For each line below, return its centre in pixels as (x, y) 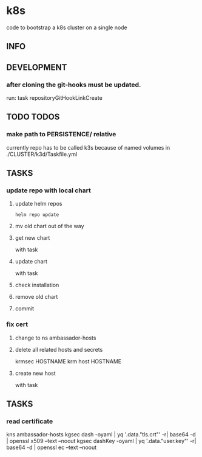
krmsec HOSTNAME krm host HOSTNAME (68, 361)
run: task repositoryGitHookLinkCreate (55, 98)
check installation (37, 285)
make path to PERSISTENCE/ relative (61, 134)
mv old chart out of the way (49, 226)
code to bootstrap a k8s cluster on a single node (67, 27)
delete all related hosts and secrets (59, 349)
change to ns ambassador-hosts (56, 338)
